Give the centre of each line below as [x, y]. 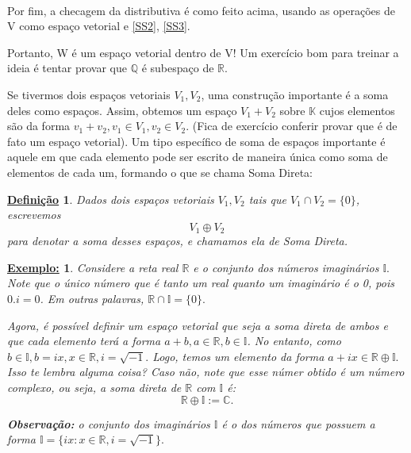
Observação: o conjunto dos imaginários [109, 423]
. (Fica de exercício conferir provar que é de [292, 126]
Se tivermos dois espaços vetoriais [89, 94]
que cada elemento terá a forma [84, 341]
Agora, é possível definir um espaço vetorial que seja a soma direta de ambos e [198, 325]
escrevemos [34, 215]
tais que [267, 199]
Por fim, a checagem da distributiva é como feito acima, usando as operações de [202, 10]
